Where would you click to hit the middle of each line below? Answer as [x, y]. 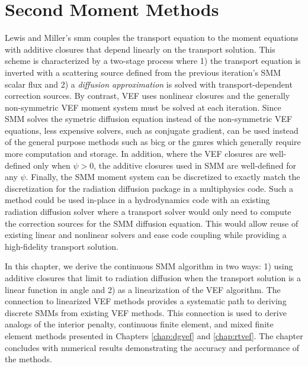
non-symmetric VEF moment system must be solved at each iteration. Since [143, 107]
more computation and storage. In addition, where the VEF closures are [136, 154]
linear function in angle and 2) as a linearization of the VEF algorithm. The [143, 289]
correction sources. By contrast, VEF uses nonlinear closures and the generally [147, 96]
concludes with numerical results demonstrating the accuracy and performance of [152, 347]
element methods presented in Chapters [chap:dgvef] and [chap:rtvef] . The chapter [154, 335]
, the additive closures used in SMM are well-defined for [195, 165]
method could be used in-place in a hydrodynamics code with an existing [137, 200]
